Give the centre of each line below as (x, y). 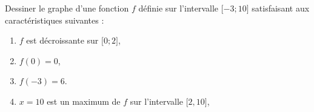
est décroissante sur (62, 40)
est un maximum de (84, 101)
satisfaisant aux (281, 8)
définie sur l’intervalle (179, 8)
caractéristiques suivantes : (55, 20)
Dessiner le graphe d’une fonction (67, 8)
